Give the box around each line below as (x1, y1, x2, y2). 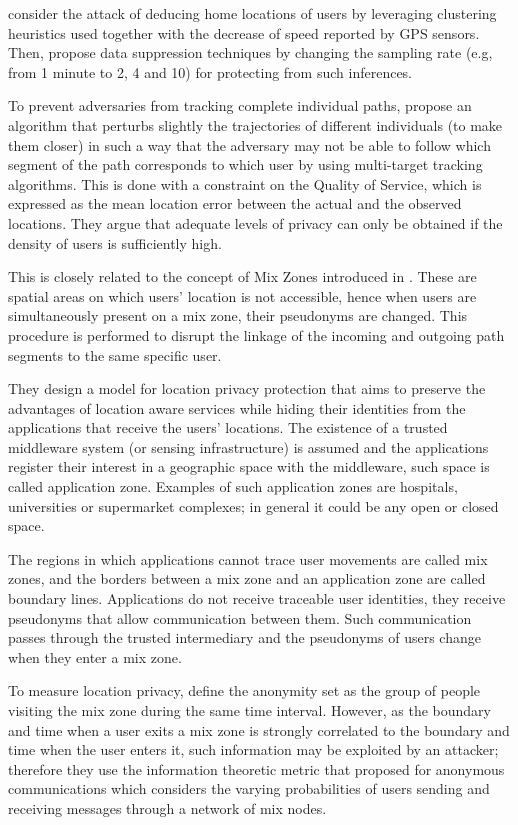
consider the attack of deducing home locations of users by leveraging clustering (8, 3, 497, 23)
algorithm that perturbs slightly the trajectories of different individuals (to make (8, 114, 503, 135)
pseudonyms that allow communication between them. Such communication (8, 607, 472, 628)
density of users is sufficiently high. (8, 232, 222, 253)
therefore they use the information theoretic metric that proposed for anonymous (8, 758, 505, 779)
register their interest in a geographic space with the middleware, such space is (8, 456, 490, 477)
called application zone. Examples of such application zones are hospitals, (8, 476, 458, 497)
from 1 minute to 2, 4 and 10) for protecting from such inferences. (8, 61, 413, 82)
